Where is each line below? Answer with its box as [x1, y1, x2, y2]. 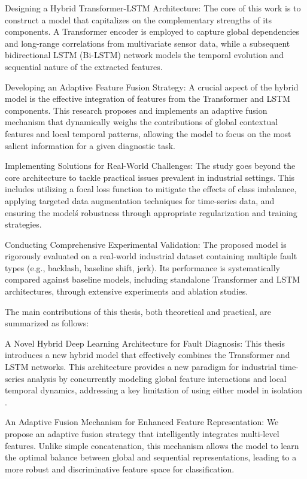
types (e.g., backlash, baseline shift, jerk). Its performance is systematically [5, 261, 280, 274]
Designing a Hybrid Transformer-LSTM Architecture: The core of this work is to [5, 2, 301, 14]
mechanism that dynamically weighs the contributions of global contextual [5, 116, 278, 128]
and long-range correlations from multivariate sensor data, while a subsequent [5, 37, 290, 49]
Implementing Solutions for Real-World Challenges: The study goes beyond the [5, 159, 296, 172]
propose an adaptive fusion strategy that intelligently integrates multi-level [5, 428, 279, 439]
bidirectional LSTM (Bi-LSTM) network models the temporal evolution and [5, 48, 284, 61]
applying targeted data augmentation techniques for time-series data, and [5, 194, 275, 207]
